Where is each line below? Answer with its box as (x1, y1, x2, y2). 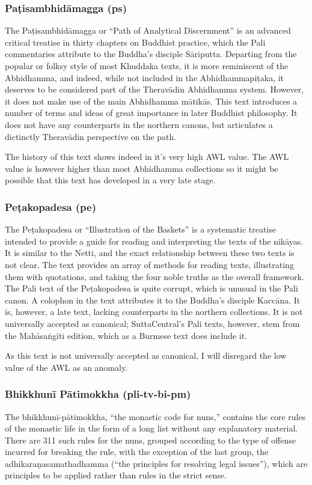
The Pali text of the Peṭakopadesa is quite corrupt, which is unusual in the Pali (5, 282, 298, 294)
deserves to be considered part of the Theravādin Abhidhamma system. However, (5, 83, 304, 96)
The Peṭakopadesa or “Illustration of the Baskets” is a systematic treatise (5, 223, 276, 236)
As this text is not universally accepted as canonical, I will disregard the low (5, 349, 287, 362)
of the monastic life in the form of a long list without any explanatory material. (5, 422, 298, 435)
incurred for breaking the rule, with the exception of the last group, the (5, 445, 269, 458)
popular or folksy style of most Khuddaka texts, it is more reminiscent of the (5, 59, 289, 72)
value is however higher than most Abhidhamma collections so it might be (5, 162, 278, 174)
